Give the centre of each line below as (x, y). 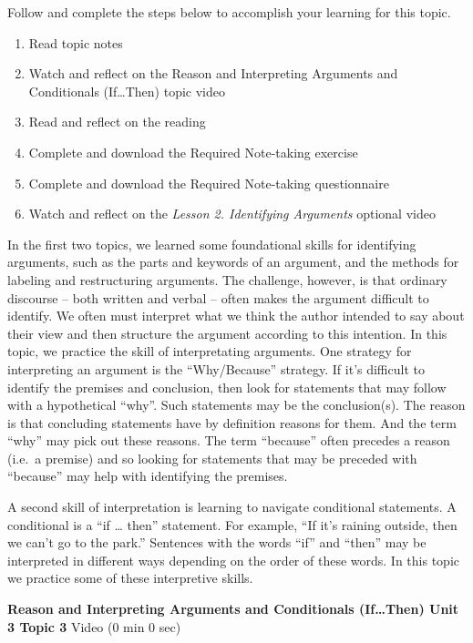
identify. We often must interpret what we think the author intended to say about (236, 316)
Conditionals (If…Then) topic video (127, 91)
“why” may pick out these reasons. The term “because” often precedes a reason (229, 440)
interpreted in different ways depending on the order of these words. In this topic (233, 560)
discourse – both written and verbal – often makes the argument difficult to (218, 297)
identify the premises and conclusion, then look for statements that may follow (227, 387)
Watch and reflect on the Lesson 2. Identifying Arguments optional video (232, 214)
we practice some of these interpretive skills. (130, 578)
